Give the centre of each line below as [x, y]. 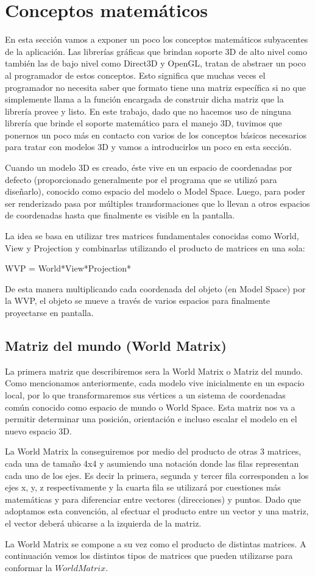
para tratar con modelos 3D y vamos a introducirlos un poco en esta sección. [148, 147]
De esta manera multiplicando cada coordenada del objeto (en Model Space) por [155, 288]
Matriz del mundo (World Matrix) [116, 345]
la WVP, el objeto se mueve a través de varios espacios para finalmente [138, 301]
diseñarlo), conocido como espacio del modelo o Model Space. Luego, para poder [155, 191]
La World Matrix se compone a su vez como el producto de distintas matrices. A [156, 543]
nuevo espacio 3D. [38, 430]
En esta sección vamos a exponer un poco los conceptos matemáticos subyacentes [157, 39]
